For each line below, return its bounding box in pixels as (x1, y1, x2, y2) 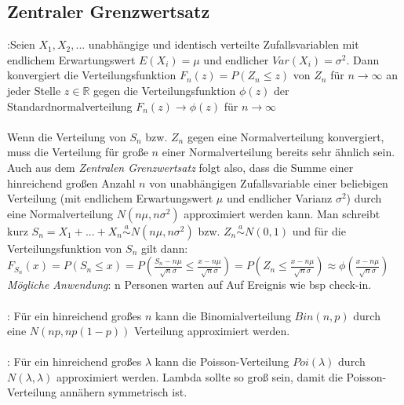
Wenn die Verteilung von (7, 128, 126, 144)
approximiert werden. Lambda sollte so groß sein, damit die (56, 368, 343, 385)
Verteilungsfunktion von (7, 239, 122, 256)
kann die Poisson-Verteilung (155, 353, 289, 370)
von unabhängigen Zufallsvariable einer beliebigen (149, 174, 388, 191)
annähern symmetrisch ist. (60, 384, 187, 400)
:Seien (7, 36, 35, 53)
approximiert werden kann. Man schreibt (184, 205, 380, 221)
